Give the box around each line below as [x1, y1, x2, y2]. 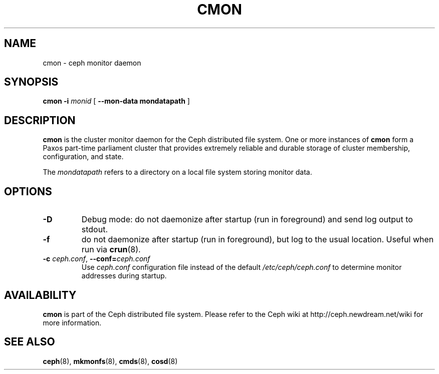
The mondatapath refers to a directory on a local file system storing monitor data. [43, 168, 312, 177]
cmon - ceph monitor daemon [43, 58, 141, 67]
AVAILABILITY [4, 288, 77, 301]
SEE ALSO [4, 335, 55, 348]
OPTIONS [4, 185, 52, 198]
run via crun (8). [81, 244, 141, 255]
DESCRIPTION [4, 114, 76, 127]
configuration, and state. [43, 152, 124, 161]
